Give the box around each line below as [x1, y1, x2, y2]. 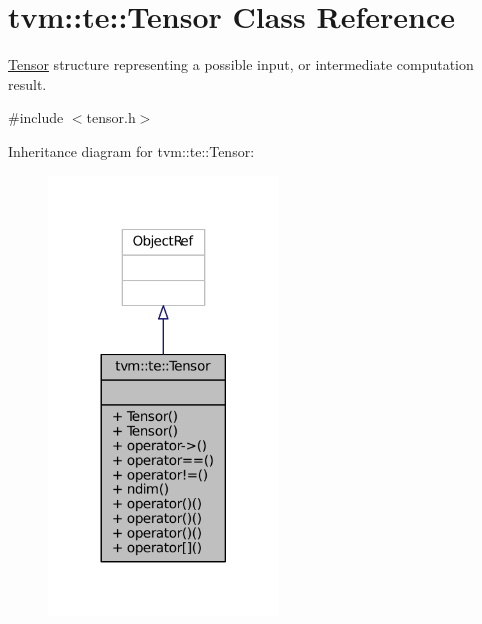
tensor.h [86, 107, 136, 128]
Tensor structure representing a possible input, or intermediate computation [8, 54, 474, 75]
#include [8, 107, 64, 128]
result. [8, 73, 47, 94]
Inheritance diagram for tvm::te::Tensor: [8, 140, 255, 161]
